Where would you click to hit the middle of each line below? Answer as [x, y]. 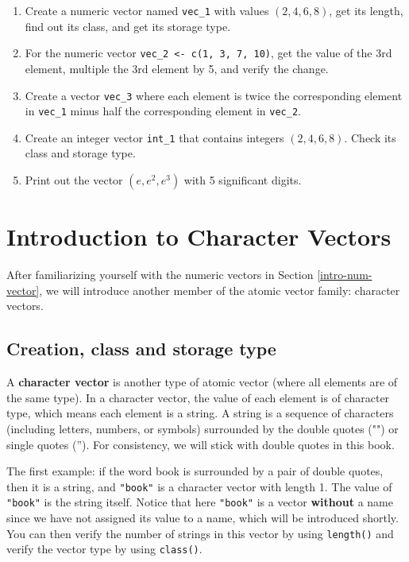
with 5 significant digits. [243, 180]
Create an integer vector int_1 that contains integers [154, 137]
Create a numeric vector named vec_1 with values [147, 10]
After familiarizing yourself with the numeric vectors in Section [160, 275]
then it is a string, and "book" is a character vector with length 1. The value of [199, 486]
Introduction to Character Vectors [199, 236]
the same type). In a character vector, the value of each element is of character [198, 397]
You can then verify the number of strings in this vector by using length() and [200, 533]
